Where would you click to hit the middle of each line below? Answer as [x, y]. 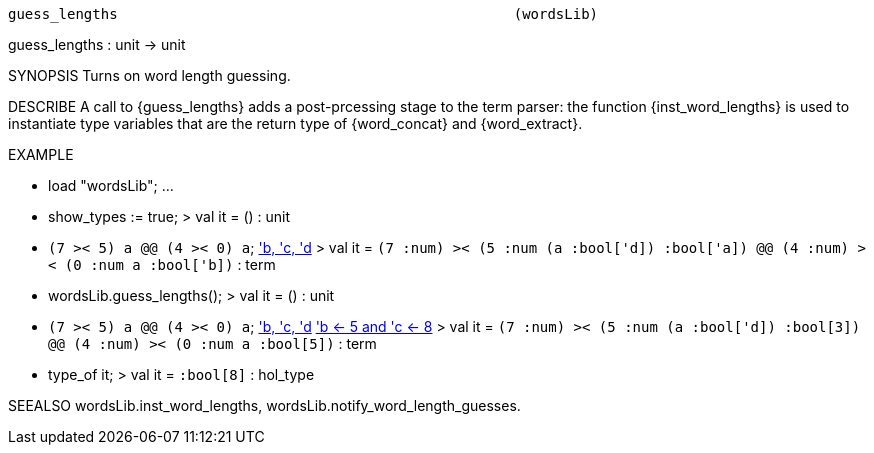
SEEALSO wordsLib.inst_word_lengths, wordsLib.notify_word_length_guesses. [264, 405]
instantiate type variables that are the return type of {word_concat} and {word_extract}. [295, 123]
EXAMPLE [41, 154]
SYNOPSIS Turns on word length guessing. [149, 75]
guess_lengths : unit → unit [97, 44]
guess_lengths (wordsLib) [303, 14]
